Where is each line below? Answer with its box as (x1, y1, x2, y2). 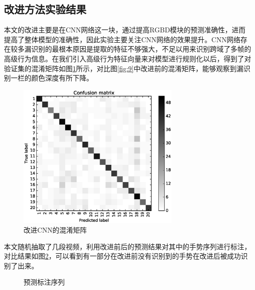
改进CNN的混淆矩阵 (24, 225, 87, 235)
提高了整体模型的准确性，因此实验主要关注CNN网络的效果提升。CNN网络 (4, 34, 241, 44)
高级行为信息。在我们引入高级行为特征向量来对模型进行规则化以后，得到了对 (4, 53, 251, 63)
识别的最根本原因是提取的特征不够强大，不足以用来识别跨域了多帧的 (31, 44, 251, 54)
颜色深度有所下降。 (31, 73, 93, 83)
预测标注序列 (24, 277, 65, 287)
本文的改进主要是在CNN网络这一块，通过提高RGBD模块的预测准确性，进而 (4, 25, 246, 35)
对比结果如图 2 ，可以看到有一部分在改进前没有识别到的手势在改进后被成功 (4, 251, 241, 261)
